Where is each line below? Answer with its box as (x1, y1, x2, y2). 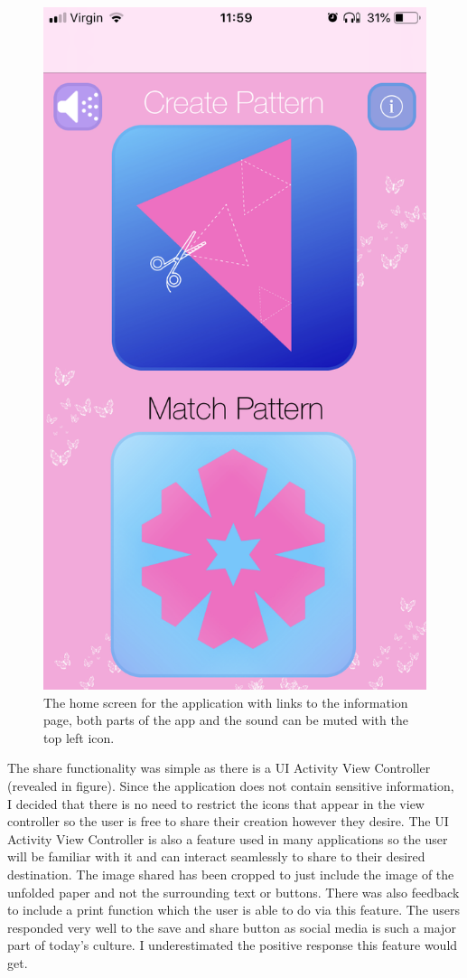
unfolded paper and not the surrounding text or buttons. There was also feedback (7, 882, 460, 901)
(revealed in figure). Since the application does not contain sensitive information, (7, 776, 454, 795)
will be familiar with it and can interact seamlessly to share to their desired (7, 847, 425, 866)
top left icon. (43, 728, 115, 747)
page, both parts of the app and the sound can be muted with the (43, 710, 408, 729)
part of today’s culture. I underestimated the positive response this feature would (7, 936, 458, 954)
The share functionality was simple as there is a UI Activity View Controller (7, 758, 431, 777)
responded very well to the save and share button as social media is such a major (7, 917, 456, 936)
